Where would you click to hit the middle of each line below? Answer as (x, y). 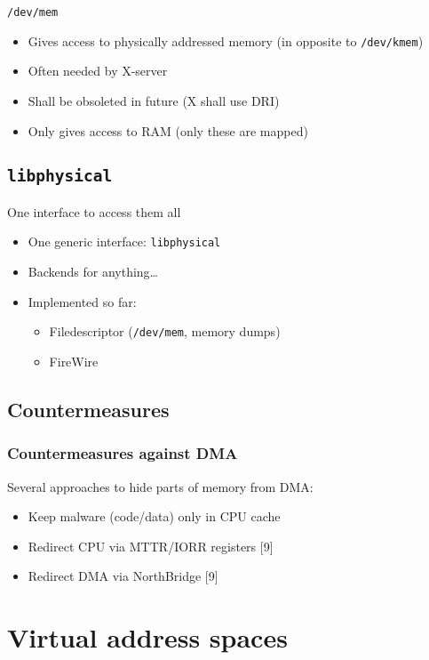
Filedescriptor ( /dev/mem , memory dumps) (165, 331)
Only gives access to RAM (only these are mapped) (168, 130)
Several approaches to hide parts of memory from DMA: (160, 486)
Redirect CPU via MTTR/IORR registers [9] (151, 546)
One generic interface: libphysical (124, 241)
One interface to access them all (94, 211)
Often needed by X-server (98, 71)
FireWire (74, 361)
